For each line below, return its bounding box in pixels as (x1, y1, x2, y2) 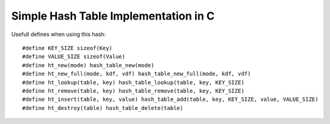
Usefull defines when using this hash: (11, 31, 106, 38)
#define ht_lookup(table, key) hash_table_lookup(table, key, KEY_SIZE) (22, 79, 244, 86)
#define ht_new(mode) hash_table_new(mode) (22, 62, 155, 68)
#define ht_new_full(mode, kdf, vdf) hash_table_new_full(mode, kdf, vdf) (22, 70, 251, 78)
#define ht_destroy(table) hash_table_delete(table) (22, 104, 183, 111)
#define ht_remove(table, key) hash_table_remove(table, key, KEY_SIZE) (22, 87, 244, 94)
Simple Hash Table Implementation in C (11, 9, 215, 23)
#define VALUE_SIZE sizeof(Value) (22, 53, 125, 60)
